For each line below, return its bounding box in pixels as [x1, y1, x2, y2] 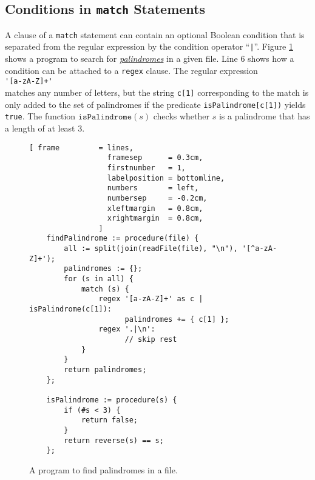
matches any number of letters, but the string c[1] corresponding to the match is [5, 86, 309, 98]
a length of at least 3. [5, 121, 85, 134]
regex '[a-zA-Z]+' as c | [98, 295, 203, 304]
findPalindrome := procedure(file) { [46, 234, 199, 243]
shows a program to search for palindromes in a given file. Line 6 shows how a [5, 52, 294, 65]
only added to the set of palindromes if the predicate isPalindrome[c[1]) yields [5, 98, 306, 110]
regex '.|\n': [98, 325, 155, 334]
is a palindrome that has [218, 110, 310, 122]
